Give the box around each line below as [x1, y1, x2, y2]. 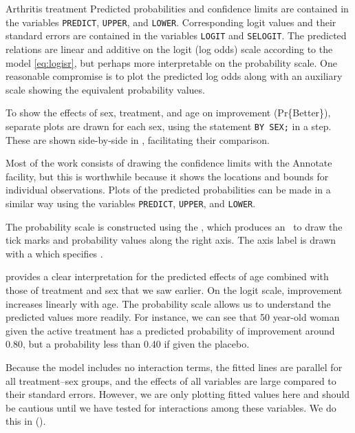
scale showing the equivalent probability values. [6, 82, 205, 96]
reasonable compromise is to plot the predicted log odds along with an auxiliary [6, 69, 343, 83]
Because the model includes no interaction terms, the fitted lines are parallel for [6, 359, 343, 374]
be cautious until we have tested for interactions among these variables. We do [6, 400, 336, 414]
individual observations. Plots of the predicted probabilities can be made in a [6, 182, 331, 197]
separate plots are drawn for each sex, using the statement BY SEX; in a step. [6, 118, 332, 133]
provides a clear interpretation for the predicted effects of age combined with [6, 269, 329, 284]
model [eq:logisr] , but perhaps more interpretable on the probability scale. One [6, 55, 337, 70]
